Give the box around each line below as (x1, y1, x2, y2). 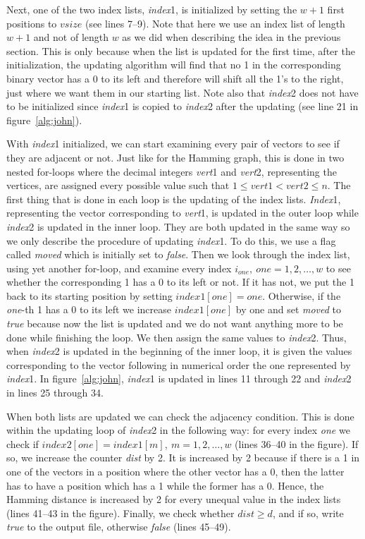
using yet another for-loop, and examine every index (6, 260, 232, 275)
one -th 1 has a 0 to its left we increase (6, 302, 172, 317)
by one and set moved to (235, 302, 342, 317)
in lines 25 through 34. (6, 385, 104, 400)
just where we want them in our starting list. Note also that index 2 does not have (6, 85, 359, 99)
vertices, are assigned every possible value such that (6, 178, 230, 193)
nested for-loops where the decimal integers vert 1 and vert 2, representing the (6, 164, 337, 178)
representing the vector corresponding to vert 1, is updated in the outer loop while (6, 205, 359, 220)
